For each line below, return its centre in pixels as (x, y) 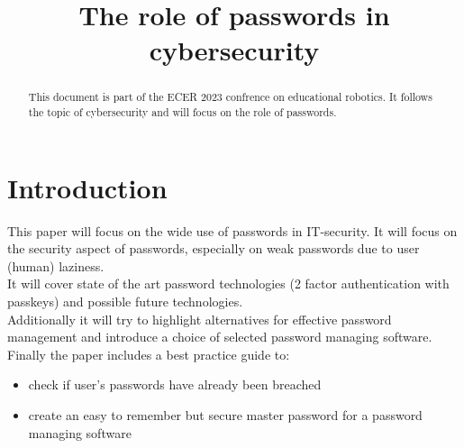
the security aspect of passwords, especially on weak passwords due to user (214, 248)
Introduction (87, 187)
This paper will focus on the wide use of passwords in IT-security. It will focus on (232, 230)
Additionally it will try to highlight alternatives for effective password (200, 319)
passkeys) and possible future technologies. (125, 301)
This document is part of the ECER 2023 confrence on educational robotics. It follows (230, 97)
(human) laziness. (56, 265)
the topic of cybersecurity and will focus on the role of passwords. (182, 112)
